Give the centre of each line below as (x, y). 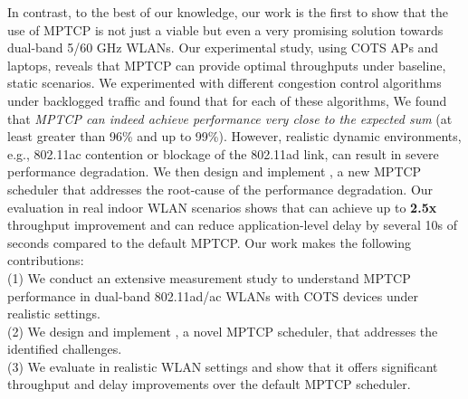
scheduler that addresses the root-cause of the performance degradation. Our (220, 189)
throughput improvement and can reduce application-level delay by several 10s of (232, 225)
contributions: (46, 260)
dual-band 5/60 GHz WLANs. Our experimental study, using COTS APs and (223, 47)
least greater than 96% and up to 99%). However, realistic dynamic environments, (234, 136)
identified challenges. (65, 349)
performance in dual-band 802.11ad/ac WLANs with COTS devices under (213, 295)
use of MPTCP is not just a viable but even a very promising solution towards (225, 29)
